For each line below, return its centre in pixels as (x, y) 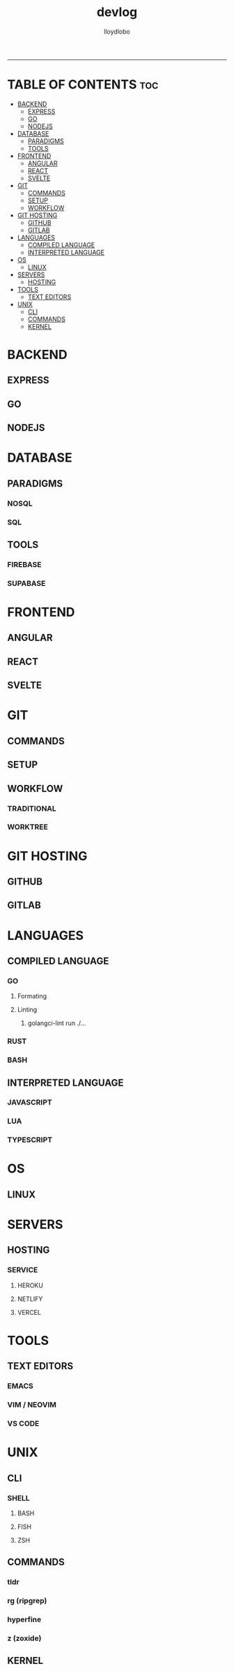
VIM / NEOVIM (32, 1405)
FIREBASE (24, 564)
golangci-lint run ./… (57, 1023)
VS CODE (23, 1424)
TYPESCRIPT (30, 1140)
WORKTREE (28, 827)
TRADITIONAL (32, 809)
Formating (32, 996)
